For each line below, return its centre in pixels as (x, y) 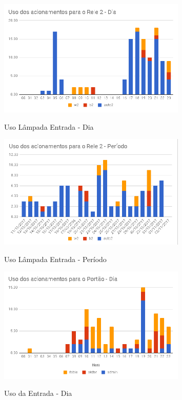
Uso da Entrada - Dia (38, 393)
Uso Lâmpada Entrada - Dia (49, 126)
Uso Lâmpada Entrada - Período (55, 259)
